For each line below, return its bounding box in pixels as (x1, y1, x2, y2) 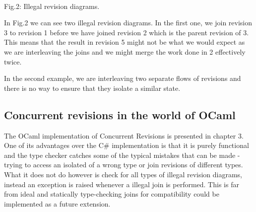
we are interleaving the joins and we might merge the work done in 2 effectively (4, 46, 246, 57)
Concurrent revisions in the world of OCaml (4, 107, 236, 122)
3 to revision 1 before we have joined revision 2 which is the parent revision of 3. (4, 27, 249, 37)
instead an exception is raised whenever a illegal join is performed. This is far (4, 179, 239, 189)
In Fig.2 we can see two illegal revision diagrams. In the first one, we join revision (4, 17, 253, 28)
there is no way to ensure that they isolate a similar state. (4, 82, 181, 93)
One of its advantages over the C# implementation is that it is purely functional (4, 140, 249, 150)
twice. (4, 56, 22, 67)
